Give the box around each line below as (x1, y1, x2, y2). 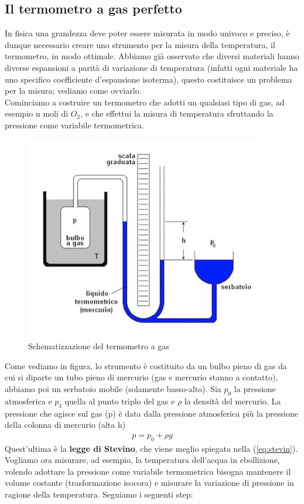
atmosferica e (5, 394, 52, 407)
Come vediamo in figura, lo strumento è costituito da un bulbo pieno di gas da (5, 359, 287, 372)
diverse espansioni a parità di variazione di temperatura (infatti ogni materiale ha (5, 61, 298, 73)
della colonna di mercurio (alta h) (5, 418, 126, 431)
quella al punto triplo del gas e (64, 394, 175, 407)
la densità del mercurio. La (184, 394, 281, 407)
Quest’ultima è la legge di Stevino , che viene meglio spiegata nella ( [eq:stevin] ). (5, 442, 298, 454)
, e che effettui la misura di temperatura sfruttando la (80, 107, 274, 120)
